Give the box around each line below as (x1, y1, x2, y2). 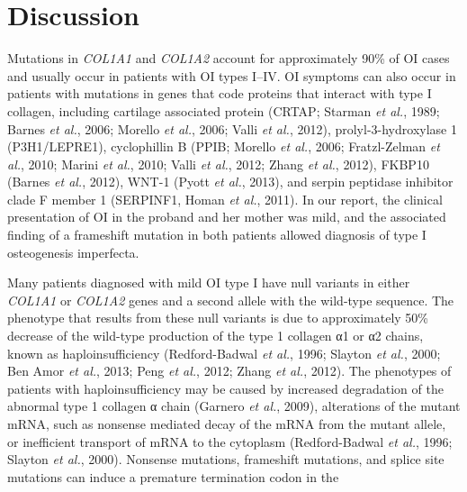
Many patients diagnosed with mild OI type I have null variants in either (7, 273, 410, 292)
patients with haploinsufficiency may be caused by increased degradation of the (7, 378, 444, 397)
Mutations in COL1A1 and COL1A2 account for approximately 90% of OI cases (7, 49, 450, 68)
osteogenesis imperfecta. (7, 242, 139, 261)
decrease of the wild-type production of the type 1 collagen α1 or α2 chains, (7, 326, 424, 345)
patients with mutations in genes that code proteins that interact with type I (7, 84, 432, 103)
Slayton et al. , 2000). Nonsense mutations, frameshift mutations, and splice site (7, 450, 445, 469)
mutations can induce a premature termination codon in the (7, 467, 339, 486)
